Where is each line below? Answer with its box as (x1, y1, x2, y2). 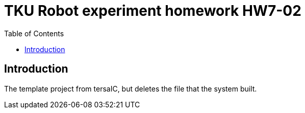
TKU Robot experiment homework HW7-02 (4, 2, 301, 19)
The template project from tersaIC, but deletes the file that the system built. (4, 84, 257, 93)
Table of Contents (4, 29, 64, 38)
